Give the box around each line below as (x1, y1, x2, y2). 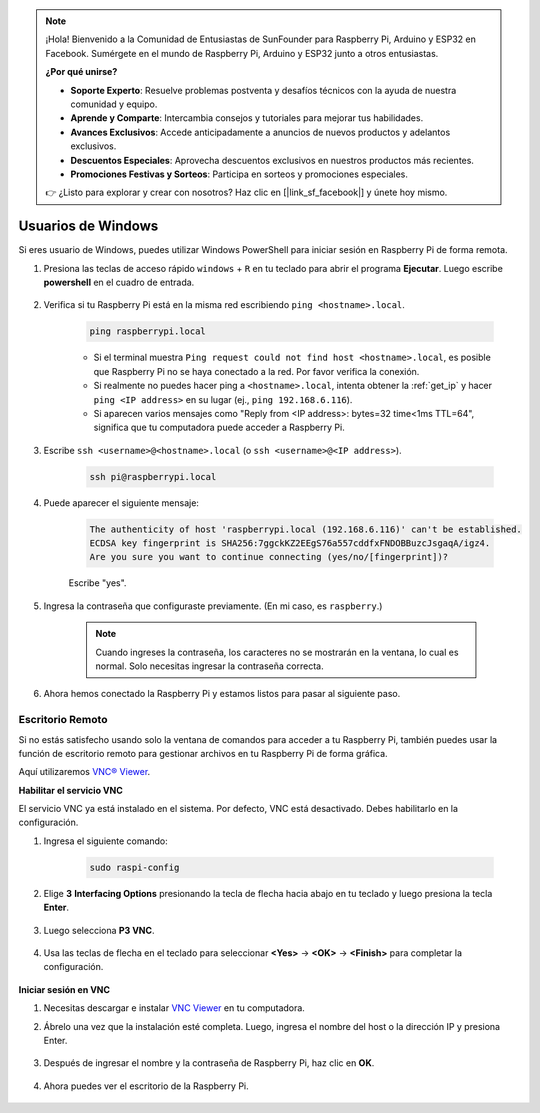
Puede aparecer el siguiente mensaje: (43, 496, 200, 509)
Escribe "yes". (68, 577, 127, 589)
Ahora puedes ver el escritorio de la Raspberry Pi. (43, 1080, 249, 1092)
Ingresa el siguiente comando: (43, 835, 169, 847)
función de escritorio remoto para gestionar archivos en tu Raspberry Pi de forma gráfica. (18, 747, 389, 759)
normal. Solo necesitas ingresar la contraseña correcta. (95, 660, 324, 672)
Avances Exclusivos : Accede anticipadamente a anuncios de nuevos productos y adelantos (70, 126, 451, 138)
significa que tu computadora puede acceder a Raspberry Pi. (93, 421, 345, 434)
